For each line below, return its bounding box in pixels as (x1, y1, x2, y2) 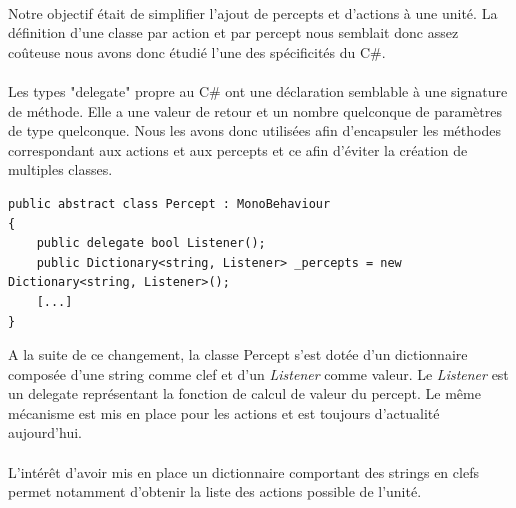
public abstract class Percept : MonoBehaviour (8, 196, 331, 211)
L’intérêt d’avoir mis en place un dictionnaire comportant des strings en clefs (8, 461, 479, 482)
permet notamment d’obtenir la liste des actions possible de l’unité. (8, 481, 422, 502)
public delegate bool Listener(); (36, 236, 266, 251)
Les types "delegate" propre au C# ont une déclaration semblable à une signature (8, 80, 508, 101)
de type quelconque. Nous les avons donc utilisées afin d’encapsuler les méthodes (8, 120, 501, 141)
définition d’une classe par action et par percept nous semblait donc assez (8, 22, 459, 43)
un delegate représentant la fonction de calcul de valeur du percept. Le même (8, 383, 481, 404)
